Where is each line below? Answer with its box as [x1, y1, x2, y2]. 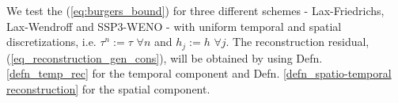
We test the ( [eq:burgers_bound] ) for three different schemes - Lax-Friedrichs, [6, 2, 385, 18]
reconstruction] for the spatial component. [6, 80, 210, 97]
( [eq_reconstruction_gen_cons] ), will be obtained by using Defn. [6, 49, 323, 66]
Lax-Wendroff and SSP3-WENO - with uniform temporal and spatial [6, 17, 342, 34]
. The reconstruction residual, [226, 33, 370, 50]
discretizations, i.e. [6, 33, 97, 50]
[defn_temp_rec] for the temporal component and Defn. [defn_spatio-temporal [6, 65, 392, 82]
